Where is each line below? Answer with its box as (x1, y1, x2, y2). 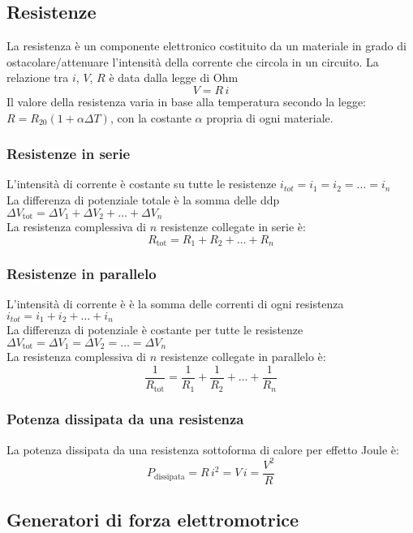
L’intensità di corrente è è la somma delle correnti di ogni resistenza (6, 295, 344, 312)
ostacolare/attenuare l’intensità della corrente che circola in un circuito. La (6, 53, 379, 70)
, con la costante (110, 109, 191, 126)
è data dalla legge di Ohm (109, 69, 239, 86)
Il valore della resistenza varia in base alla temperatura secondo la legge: (6, 92, 367, 110)
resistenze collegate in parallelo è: (160, 348, 326, 365)
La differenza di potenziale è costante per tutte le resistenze (6, 321, 303, 338)
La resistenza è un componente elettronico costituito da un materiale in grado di (6, 37, 407, 54)
